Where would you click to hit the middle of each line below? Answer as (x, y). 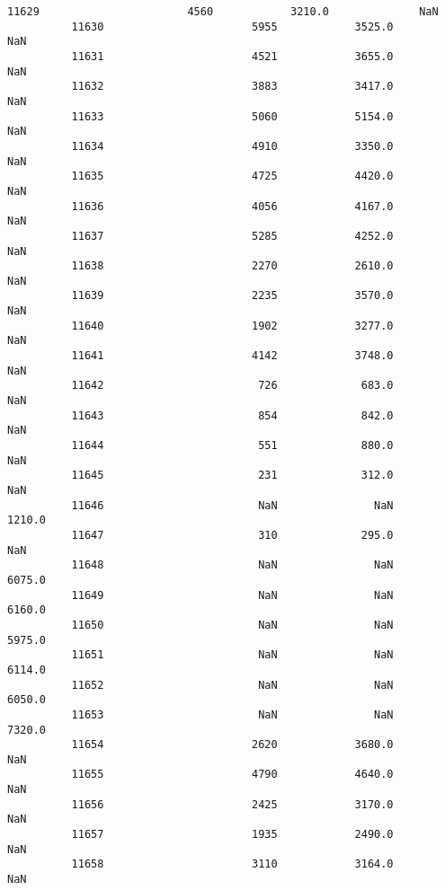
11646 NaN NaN (232, 505)
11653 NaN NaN (232, 714)
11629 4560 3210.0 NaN (223, 12)
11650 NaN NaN (232, 625)
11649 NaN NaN (232, 595)
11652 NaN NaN (232, 685)
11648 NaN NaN (232, 565)
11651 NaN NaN (232, 655)
